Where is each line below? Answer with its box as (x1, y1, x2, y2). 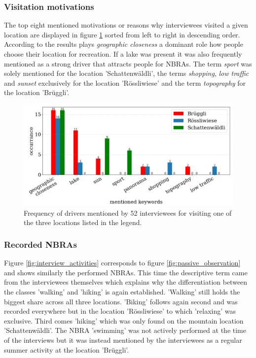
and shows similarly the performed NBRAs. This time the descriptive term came (4, 267, 248, 277)
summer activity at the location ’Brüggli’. (4, 344, 129, 355)
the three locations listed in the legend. (24, 217, 142, 228)
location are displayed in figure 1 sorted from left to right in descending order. (4, 29, 240, 39)
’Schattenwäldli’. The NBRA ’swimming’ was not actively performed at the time (4, 325, 246, 335)
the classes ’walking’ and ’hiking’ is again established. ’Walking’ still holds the (4, 286, 240, 296)
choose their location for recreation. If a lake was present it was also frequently (4, 49, 242, 59)
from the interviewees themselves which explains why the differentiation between (4, 277, 248, 287)
